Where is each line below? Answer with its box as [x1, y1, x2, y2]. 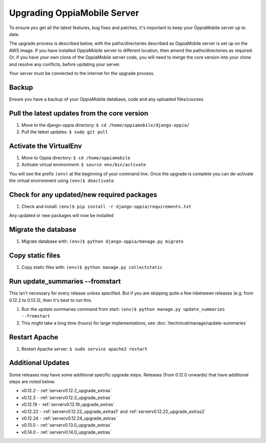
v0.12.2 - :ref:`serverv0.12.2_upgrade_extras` [21, 388, 112, 394]
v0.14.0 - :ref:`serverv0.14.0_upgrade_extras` [21, 429, 112, 435]
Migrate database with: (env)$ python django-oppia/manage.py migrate [21, 238, 184, 244]
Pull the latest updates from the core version [9, 109, 149, 117]
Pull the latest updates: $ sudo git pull [21, 129, 108, 135]
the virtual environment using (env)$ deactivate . [9, 178, 115, 184]
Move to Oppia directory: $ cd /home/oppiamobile [21, 155, 131, 160]
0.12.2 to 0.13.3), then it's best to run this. [9, 297, 93, 303]
